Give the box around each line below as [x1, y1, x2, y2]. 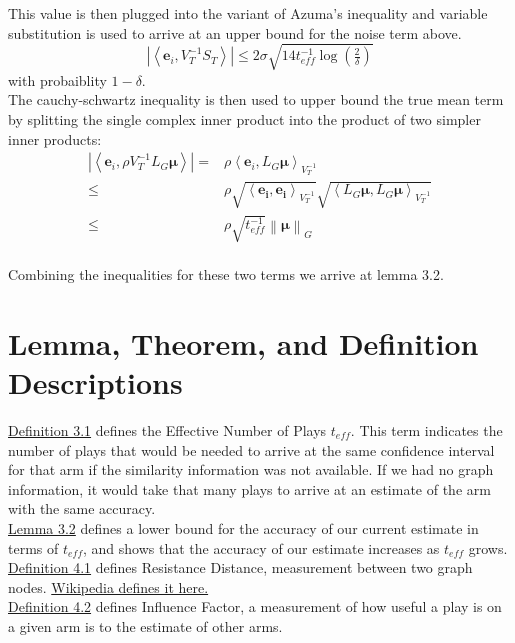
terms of [8, 537, 59, 558]
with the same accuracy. [8, 498, 156, 519]
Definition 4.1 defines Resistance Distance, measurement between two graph [8, 557, 473, 578]
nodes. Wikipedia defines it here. [8, 576, 209, 597]
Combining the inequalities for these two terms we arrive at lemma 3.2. [8, 264, 444, 285]
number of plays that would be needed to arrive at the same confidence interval [8, 439, 495, 460]
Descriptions [8, 362, 183, 403]
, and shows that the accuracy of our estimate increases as [82, 537, 440, 558]
